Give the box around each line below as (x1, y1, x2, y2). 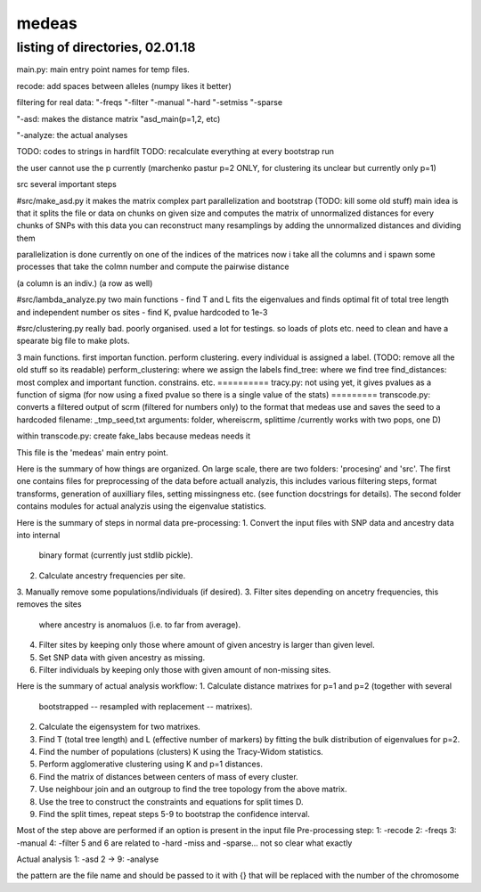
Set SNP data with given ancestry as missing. (38, 651, 205, 663)
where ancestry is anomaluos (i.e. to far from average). (38, 619, 240, 630)
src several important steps (16, 179, 118, 190)
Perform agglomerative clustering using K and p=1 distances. (38, 758, 263, 770)
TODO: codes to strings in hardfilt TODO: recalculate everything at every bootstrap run (16, 146, 334, 157)
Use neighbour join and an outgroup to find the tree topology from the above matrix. (38, 784, 347, 795)
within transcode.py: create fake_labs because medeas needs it (16, 430, 251, 441)
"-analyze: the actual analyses (16, 129, 128, 140)
